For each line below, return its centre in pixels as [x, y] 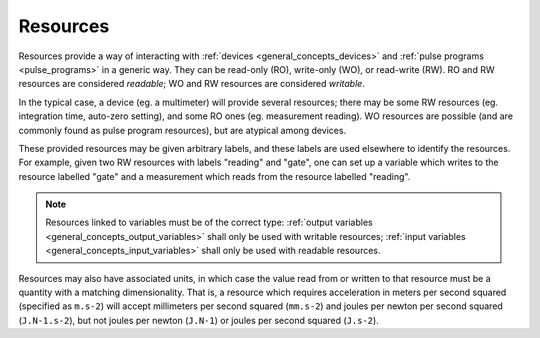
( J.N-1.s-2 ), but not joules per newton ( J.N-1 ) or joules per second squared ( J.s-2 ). [198, 320]
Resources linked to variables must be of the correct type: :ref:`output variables [209, 222]
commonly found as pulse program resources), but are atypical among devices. [182, 130]
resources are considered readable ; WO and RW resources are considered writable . [191, 84]
